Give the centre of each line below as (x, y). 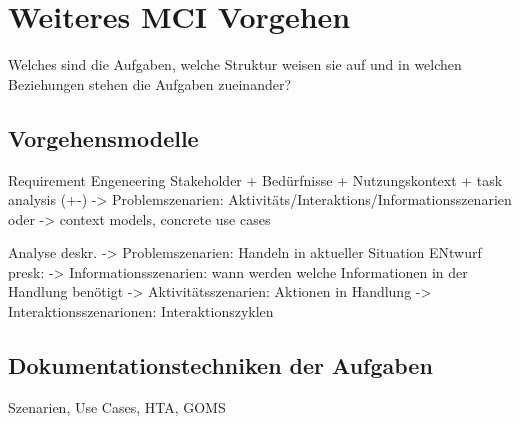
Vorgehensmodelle (103, 137)
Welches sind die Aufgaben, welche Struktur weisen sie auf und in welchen (235, 64)
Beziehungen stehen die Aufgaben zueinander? (150, 83)
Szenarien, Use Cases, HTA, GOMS (117, 406)
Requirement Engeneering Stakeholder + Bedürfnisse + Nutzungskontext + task (255, 179)
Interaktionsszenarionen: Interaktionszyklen (141, 311)
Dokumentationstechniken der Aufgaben (220, 365)
